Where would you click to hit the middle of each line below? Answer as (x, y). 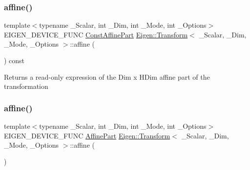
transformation (26, 86)
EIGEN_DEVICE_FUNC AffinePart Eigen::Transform (87, 135)
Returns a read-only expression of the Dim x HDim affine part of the (107, 76)
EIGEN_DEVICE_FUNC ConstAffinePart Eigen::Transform (96, 34)
